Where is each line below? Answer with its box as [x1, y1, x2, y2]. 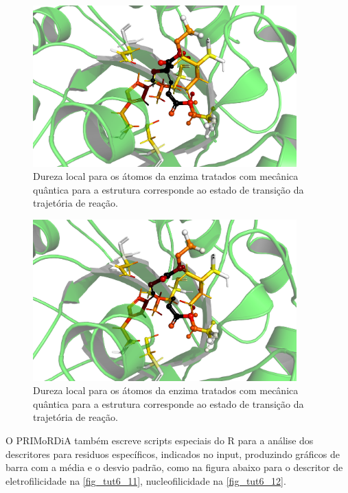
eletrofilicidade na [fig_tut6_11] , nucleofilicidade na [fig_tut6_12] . [5, 473, 286, 488]
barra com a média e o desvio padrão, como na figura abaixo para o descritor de [5, 460, 343, 474]
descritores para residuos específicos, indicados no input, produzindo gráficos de [5, 446, 340, 461]
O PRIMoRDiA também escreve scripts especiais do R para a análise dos [5, 433, 314, 447]
